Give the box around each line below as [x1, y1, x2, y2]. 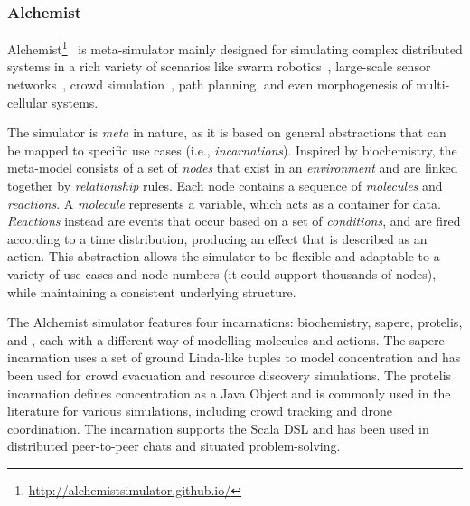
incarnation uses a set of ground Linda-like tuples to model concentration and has [7, 348, 461, 367]
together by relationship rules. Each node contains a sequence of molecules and [7, 176, 443, 195]
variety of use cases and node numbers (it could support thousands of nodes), [7, 265, 437, 283]
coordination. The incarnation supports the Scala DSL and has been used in [7, 418, 429, 437]
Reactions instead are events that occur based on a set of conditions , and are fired [7, 211, 461, 230]
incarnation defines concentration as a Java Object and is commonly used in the [7, 383, 451, 402]
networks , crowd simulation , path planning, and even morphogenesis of [7, 75, 412, 94]
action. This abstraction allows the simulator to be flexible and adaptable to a [7, 247, 440, 266]
